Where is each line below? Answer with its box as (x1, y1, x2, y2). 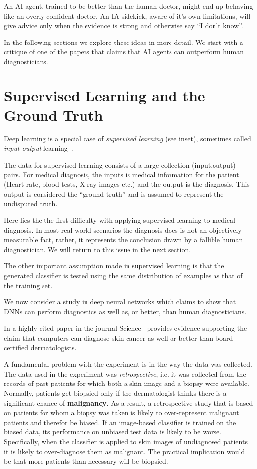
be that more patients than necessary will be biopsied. (4, 456, 168, 466)
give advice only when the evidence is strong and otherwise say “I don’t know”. (4, 20, 243, 31)
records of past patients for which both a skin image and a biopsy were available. (4, 378, 249, 388)
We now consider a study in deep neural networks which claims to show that (4, 297, 236, 307)
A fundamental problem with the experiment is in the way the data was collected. (4, 359, 252, 369)
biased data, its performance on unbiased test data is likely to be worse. (4, 426, 222, 437)
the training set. (4, 280, 53, 290)
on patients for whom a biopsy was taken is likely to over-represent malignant (4, 407, 239, 418)
